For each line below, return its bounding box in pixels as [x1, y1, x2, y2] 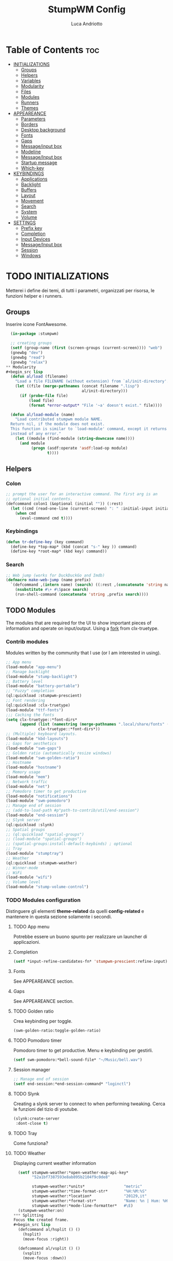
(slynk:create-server [13, 1116, 60, 1121]
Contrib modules [6, 638, 49, 645]
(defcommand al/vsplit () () [18, 1246, 81, 1251]
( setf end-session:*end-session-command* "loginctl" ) [13, 1081, 131, 1086]
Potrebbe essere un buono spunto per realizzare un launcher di [13, 933, 148, 940]
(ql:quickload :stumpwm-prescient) [6, 693, 82, 698]
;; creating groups [10, 340, 52, 346]
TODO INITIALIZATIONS [6, 270, 109, 282]
